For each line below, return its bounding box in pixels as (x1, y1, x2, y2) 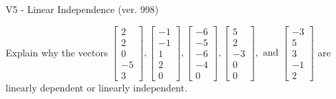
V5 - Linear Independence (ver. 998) (6, 2, 159, 16)
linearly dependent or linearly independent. (6, 80, 187, 94)
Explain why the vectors (6, 45, 108, 59)
